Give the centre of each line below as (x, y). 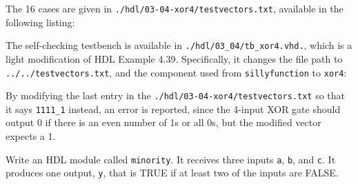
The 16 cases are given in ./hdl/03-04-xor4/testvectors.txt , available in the (175, 8)
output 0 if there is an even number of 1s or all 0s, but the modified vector (163, 122)
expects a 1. (31, 136)
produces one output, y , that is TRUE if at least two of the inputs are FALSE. (172, 173)
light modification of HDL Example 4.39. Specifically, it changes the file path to (174, 58)
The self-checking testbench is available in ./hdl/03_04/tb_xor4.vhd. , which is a (179, 45)
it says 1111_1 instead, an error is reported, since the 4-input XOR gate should (173, 109)
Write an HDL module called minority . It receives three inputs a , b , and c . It (171, 159)
